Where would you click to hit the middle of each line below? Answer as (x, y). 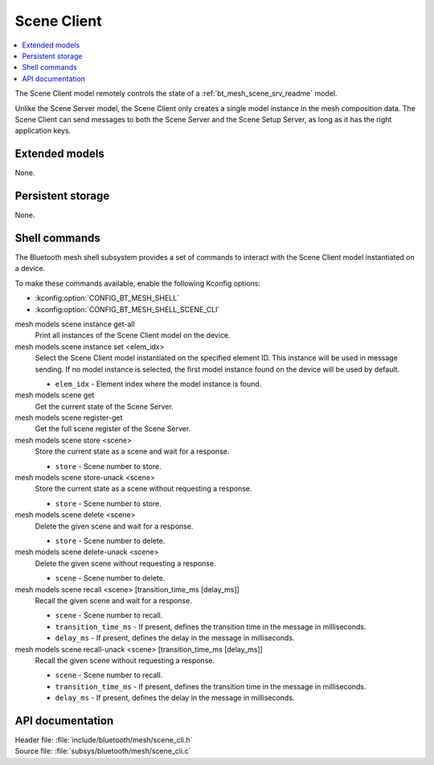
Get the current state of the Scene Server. (104, 406)
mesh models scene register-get (69, 417)
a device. (30, 269)
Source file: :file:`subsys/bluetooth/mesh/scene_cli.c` (103, 751)
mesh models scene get (55, 395)
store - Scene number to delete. (110, 541)
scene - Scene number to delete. (110, 578)
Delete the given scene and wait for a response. (114, 526)
